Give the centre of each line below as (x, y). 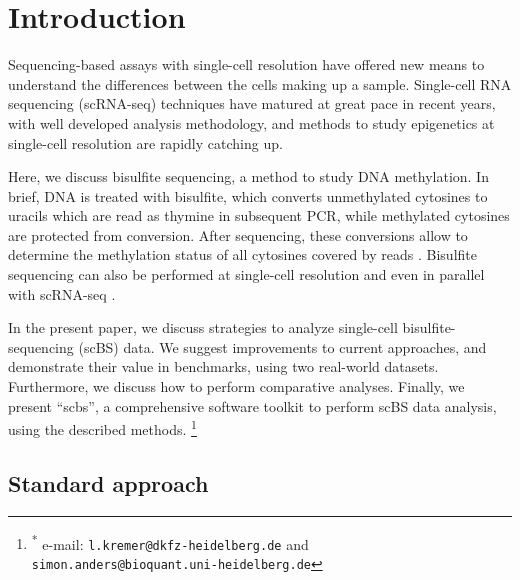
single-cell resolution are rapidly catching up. (145, 142)
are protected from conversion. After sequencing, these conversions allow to (238, 234)
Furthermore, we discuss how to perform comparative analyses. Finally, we (236, 386)
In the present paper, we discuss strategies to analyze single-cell (203, 327)
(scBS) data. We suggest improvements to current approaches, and (282, 346)
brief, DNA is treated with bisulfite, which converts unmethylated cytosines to (248, 195)
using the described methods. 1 (102, 427)
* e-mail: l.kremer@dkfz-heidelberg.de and (170, 542)
